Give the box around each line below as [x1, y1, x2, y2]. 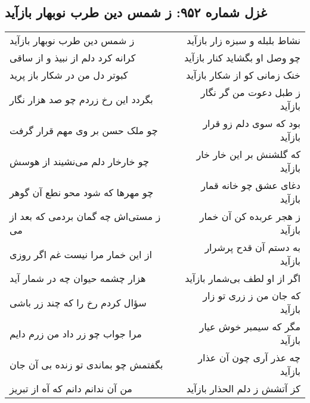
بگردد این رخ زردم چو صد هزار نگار [10, 92, 153, 106]
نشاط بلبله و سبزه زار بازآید [187, 33, 300, 48]
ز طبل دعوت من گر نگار [200, 85, 300, 100]
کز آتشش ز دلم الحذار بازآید [186, 382, 300, 396]
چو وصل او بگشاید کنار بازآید [184, 51, 300, 65]
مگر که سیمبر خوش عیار [199, 320, 300, 334]
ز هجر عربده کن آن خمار [199, 209, 300, 224]
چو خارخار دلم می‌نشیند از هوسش [10, 154, 149, 168]
